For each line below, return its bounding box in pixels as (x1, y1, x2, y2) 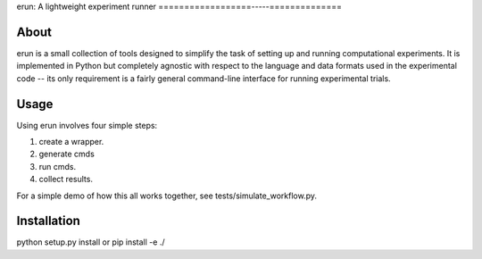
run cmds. (38, 161, 77, 171)
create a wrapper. (38, 136, 104, 146)
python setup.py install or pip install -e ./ (16, 237, 165, 247)
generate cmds (38, 148, 96, 160)
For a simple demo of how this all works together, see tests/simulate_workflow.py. (16, 190, 317, 201)
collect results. (38, 174, 94, 185)
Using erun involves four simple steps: (16, 120, 158, 130)
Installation (16, 213, 80, 229)
